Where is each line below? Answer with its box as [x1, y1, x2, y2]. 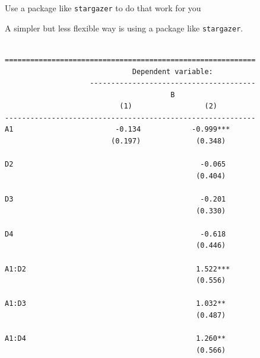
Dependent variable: [132, 67, 213, 76]
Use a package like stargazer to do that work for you [5, 2, 201, 14]
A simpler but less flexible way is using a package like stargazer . [5, 21, 243, 34]
